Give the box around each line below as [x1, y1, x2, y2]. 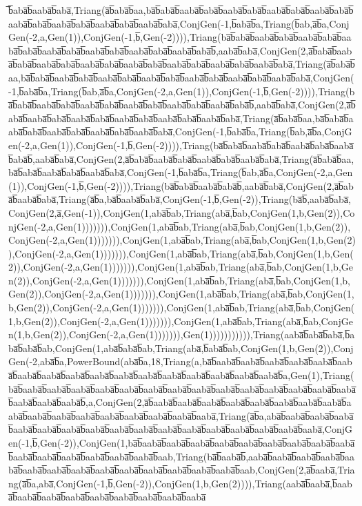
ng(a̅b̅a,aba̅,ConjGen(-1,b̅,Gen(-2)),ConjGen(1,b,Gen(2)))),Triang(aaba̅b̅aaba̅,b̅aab [8, 476, 352, 490]
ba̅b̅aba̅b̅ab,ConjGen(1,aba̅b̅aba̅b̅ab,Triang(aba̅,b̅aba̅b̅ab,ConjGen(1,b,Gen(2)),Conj [8, 340, 354, 355]
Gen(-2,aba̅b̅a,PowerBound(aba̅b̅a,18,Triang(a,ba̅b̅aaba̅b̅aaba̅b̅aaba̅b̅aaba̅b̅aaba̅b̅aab [8, 354, 352, 369]
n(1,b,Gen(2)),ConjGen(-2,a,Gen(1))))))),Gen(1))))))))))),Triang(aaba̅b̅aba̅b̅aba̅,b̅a [8, 327, 355, 342]
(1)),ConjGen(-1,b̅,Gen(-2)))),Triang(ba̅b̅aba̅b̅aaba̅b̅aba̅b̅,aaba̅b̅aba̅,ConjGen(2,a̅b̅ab [8, 178, 354, 193]
